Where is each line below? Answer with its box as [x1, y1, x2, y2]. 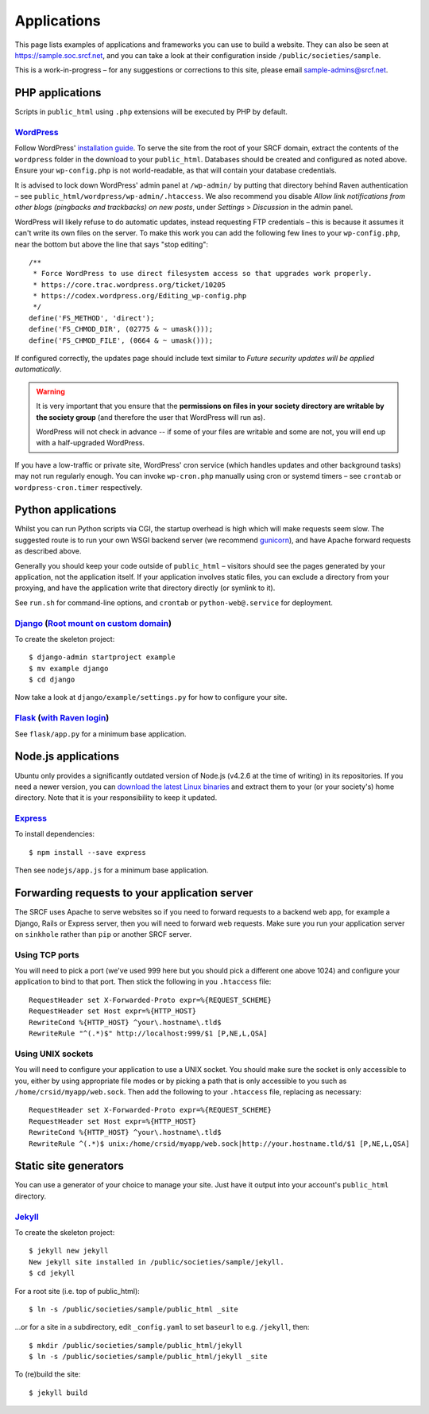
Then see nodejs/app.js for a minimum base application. [14, 865, 209, 875]
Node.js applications [14, 750, 119, 763]
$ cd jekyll [29, 1268, 75, 1278]
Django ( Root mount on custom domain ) [14, 617, 172, 628]
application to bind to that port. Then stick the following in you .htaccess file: [14, 977, 272, 986]
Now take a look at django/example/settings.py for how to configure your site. [14, 693, 288, 702]
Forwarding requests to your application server [14, 887, 253, 900]
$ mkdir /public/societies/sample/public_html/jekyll [29, 1341, 242, 1350]
